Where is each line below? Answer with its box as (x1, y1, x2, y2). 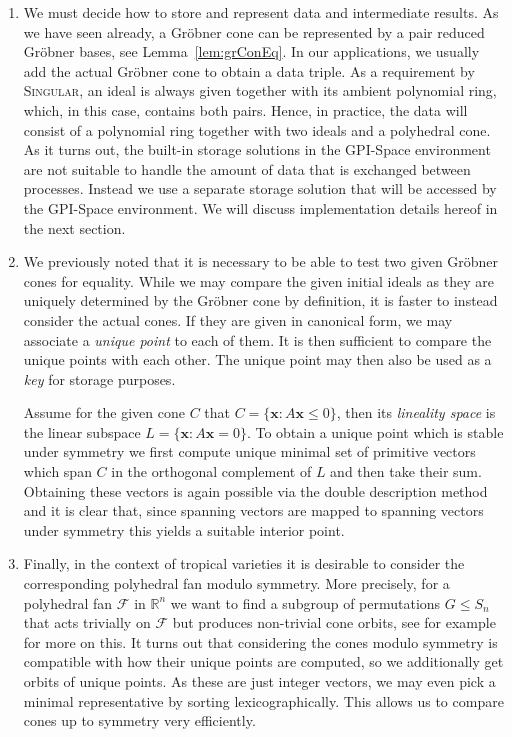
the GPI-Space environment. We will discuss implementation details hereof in (23, 197, 498, 218)
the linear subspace (23, 421, 141, 442)
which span (23, 461, 92, 482)
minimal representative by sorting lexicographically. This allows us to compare (23, 690, 504, 711)
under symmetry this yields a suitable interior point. (23, 519, 345, 540)
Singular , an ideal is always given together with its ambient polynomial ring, (23, 80, 497, 101)
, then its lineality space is (336, 402, 496, 423)
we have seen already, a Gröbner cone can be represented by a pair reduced (23, 21, 485, 42)
